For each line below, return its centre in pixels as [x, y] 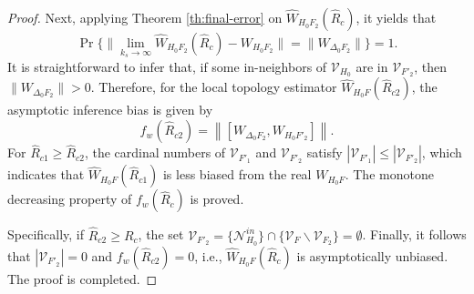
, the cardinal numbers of [155, 152]
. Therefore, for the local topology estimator [214, 87]
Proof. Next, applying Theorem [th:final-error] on [145, 17]
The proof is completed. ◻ [82, 278]
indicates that [46, 174]
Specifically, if [46, 234]
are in [372, 66]
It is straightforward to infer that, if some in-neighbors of [167, 66]
